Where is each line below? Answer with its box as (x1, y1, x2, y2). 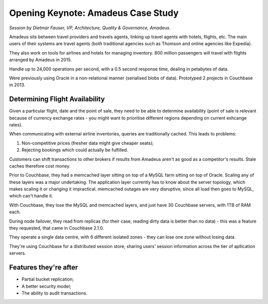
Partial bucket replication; (21, 276, 74, 282)
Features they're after (9, 263, 78, 272)
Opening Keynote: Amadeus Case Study (9, 7, 179, 18)
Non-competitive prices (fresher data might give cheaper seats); (21, 140, 154, 146)
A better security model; (21, 283, 71, 289)
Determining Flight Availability (9, 95, 105, 104)
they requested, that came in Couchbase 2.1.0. (9, 225, 104, 231)
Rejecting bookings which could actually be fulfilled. (21, 147, 129, 153)
